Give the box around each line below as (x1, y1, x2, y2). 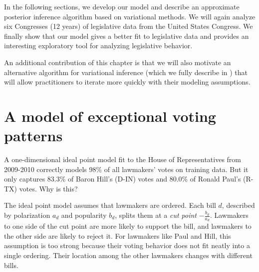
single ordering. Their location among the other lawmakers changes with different (4, 250, 253, 261)
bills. (4, 260, 18, 270)
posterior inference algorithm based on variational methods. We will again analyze (4, 11, 256, 21)
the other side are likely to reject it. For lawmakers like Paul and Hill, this (4, 230, 231, 241)
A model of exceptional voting (4, 105, 216, 126)
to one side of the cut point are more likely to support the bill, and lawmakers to (4, 221, 252, 231)
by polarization (4, 210, 50, 220)
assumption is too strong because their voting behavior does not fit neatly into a (4, 240, 250, 251)
